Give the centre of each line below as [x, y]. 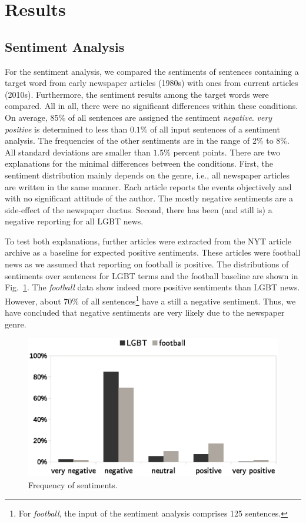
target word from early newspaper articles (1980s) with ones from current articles [152, 83]
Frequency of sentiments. [73, 484]
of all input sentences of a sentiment [215, 129]
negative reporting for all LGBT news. [74, 221]
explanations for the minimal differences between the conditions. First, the [139, 163]
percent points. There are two [227, 152]
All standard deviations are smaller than [78, 152]
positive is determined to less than [66, 129]
